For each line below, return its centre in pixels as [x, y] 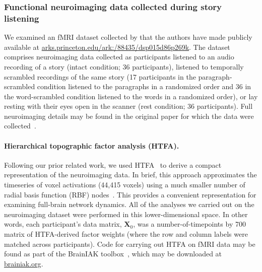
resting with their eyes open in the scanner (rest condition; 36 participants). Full [128, 106]
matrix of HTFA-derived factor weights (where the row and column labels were [126, 234]
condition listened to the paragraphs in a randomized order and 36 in [144, 86]
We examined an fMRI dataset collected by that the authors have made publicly [128, 37]
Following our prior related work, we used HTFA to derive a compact [113, 164]
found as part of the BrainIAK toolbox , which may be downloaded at [113, 254]
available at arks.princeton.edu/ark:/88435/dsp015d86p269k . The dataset [117, 47]
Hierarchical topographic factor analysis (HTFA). [92, 145]
